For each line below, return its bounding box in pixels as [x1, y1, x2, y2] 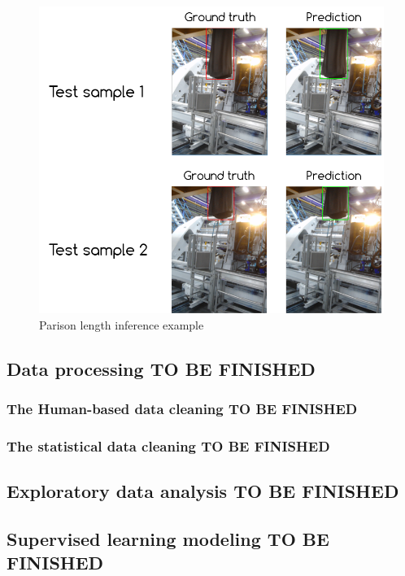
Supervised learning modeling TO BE [7, 526, 329, 551]
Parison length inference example [39, 316, 204, 333]
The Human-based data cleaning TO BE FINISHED [7, 398, 358, 418]
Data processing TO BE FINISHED [7, 356, 316, 381]
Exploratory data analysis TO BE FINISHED [7, 478, 399, 504]
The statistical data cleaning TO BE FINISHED [7, 435, 330, 456]
